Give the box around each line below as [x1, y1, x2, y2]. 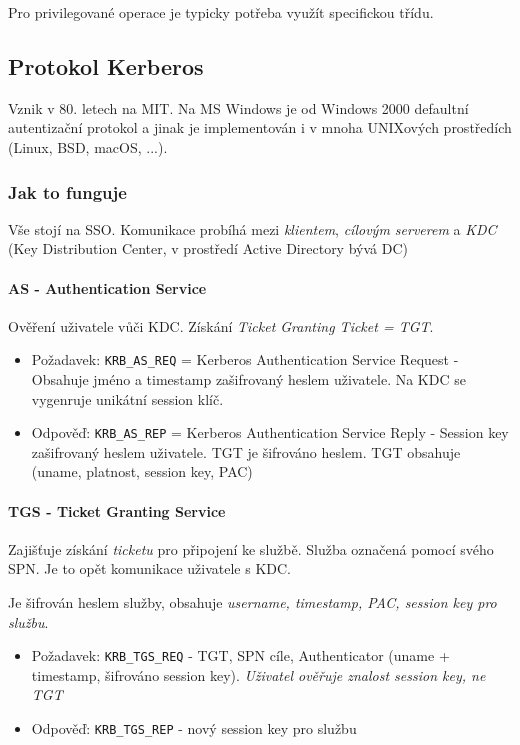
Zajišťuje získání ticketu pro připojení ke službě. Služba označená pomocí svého [8, 538, 494, 559]
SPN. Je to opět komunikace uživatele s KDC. [8, 558, 291, 579]
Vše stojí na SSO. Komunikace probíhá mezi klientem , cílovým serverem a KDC [8, 218, 497, 239]
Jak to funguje [8, 179, 127, 204]
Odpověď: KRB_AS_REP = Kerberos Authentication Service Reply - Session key [31, 422, 509, 443]
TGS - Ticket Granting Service [8, 500, 226, 521]
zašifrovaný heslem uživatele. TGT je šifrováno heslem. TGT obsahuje [31, 441, 461, 462]
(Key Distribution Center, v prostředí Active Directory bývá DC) [8, 238, 408, 259]
